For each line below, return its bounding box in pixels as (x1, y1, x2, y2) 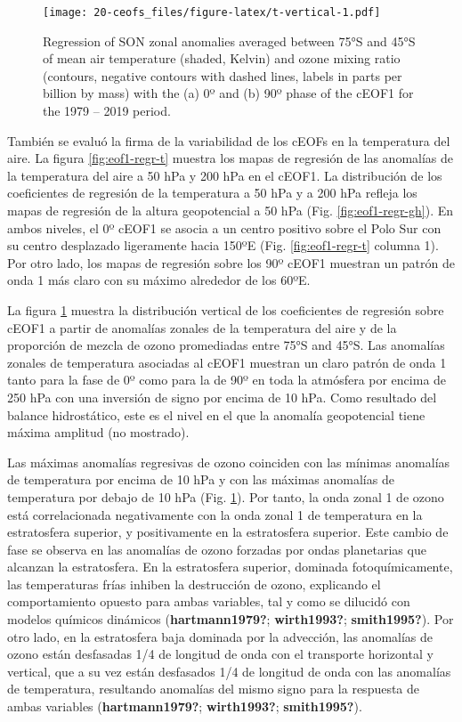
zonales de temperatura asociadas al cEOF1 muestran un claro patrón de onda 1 (7, 353, 447, 371)
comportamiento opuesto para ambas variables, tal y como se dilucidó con (7, 592, 410, 611)
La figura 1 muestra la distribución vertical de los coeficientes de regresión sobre (7, 300, 444, 319)
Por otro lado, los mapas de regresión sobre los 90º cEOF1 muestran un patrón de (7, 253, 456, 272)
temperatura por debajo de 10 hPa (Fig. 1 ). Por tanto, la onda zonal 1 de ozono (7, 487, 444, 506)
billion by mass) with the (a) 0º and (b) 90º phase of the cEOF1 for (43, 84, 414, 102)
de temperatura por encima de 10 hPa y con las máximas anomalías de (7, 470, 394, 489)
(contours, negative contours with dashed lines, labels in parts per (43, 66, 402, 85)
